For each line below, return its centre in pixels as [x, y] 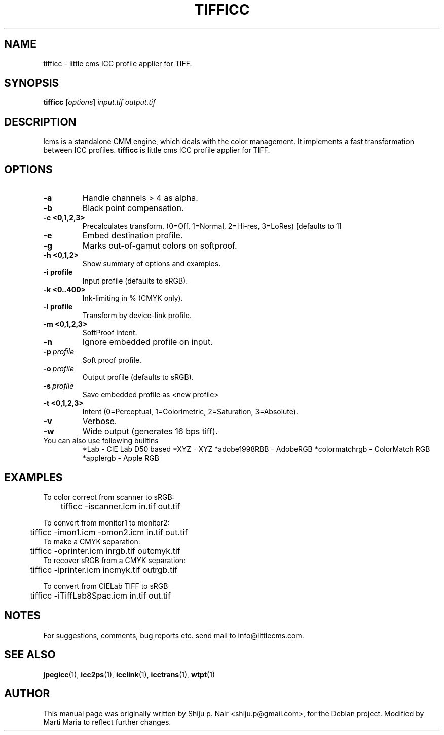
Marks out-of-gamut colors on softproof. [160, 246]
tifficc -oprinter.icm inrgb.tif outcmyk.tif [105, 551]
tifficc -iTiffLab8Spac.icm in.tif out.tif [100, 595]
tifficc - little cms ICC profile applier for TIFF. [118, 63]
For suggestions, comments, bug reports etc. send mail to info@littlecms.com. [174, 635]
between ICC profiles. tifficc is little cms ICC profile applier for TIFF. [157, 150]
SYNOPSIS [32, 83]
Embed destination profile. [133, 236]
